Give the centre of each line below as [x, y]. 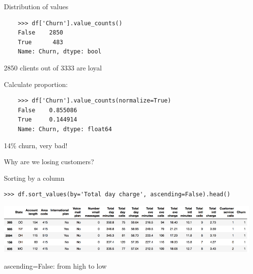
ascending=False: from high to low [55, 266]
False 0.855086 [47, 110]
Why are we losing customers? [49, 162]
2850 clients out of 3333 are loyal [53, 67]
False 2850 [40, 33]
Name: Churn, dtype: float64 [65, 129]
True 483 [40, 42]
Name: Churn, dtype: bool [60, 52]
